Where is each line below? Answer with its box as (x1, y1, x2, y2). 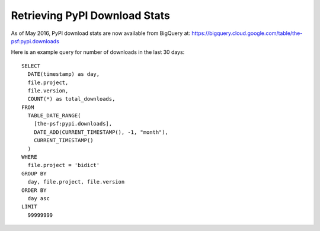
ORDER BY (21, 187, 47, 194)
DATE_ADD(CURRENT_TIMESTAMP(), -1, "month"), (33, 129, 169, 136)
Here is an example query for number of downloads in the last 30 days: (11, 49, 185, 56)
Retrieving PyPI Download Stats (11, 9, 170, 22)
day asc (27, 195, 50, 201)
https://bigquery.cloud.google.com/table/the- (191, 30, 303, 37)
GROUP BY (21, 170, 47, 177)
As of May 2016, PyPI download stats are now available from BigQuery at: (11, 30, 191, 37)
